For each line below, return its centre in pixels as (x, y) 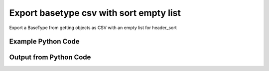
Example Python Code (44, 42)
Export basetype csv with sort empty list (95, 13)
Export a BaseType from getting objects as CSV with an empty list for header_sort (93, 28)
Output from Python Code (50, 57)
